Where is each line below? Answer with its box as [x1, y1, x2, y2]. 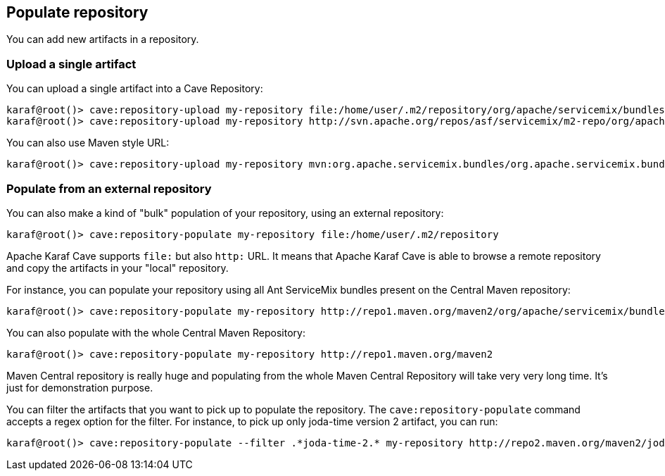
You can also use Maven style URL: [6, 137, 170, 149]
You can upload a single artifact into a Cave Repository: [6, 82, 263, 95]
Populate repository [6, 4, 148, 21]
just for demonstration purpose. [6, 381, 153, 394]
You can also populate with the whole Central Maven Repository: [6, 326, 305, 339]
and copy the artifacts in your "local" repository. [6, 261, 229, 274]
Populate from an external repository [6, 181, 212, 196]
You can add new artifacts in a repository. [6, 33, 199, 46]
